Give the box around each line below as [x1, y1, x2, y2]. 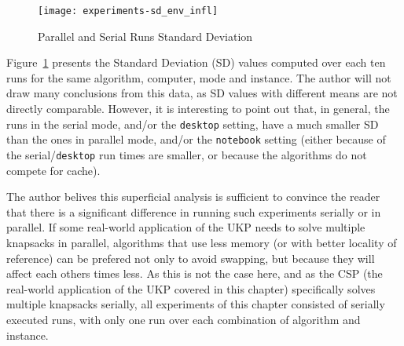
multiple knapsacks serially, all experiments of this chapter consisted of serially [6, 296, 385, 312]
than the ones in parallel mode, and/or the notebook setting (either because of [6, 131, 386, 148]
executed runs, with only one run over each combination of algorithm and [6, 311, 361, 327]
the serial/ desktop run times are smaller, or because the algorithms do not [6, 146, 367, 162]
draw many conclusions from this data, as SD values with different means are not [6, 85, 398, 101]
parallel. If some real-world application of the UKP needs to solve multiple [6, 219, 365, 235]
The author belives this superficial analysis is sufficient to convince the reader [6, 188, 380, 205]
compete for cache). [6, 162, 101, 178]
